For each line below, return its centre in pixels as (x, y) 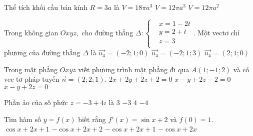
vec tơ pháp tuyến (32, 79)
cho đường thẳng (107, 32)
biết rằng (92, 119)
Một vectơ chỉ (219, 32)
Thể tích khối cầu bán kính (46, 7)
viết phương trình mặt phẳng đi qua (134, 69)
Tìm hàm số (22, 119)
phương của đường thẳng (42, 53)
